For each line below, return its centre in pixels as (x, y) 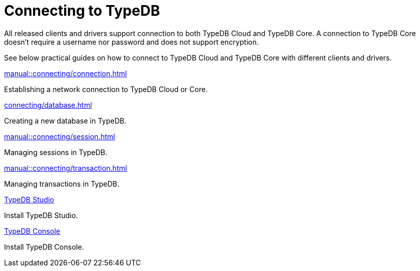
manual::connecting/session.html (60, 136)
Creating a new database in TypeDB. (65, 121)
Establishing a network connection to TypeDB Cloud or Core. (106, 89)
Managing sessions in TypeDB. (56, 152)
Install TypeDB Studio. (41, 215)
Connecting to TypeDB (82, 11)
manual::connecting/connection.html (66, 73)
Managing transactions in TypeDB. (62, 184)
